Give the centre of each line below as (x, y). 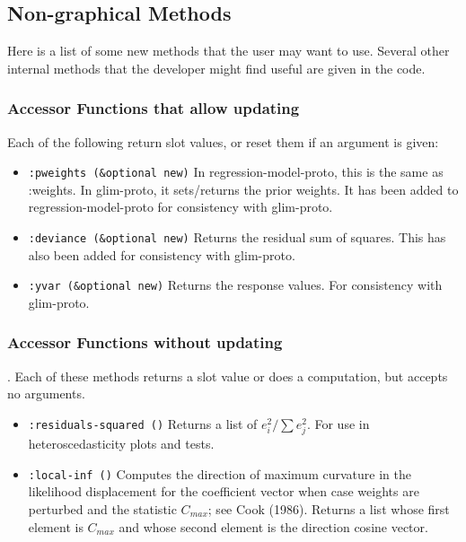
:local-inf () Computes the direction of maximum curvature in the (220, 473)
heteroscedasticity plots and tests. (121, 444)
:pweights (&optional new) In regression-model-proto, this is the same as (236, 172)
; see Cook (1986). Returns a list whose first (329, 508)
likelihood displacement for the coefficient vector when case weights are (224, 491)
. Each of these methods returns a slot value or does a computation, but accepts (228, 376)
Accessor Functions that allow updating (154, 108)
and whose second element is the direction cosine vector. (273, 526)
